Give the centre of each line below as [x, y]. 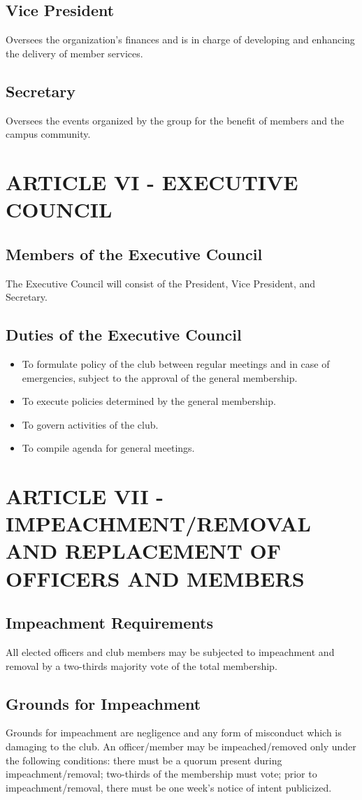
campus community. [48, 134]
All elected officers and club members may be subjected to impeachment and [170, 652]
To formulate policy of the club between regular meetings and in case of [176, 363]
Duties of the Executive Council [124, 335]
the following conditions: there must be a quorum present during [144, 760]
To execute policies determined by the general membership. [149, 401]
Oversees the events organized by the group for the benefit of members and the [175, 120]
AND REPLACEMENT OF [144, 551]
